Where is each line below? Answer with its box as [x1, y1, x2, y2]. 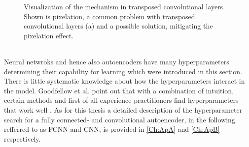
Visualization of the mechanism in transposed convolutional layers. [24, 1, 225, 11]
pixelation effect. [24, 30, 74, 40]
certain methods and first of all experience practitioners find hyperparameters [4, 95, 239, 105]
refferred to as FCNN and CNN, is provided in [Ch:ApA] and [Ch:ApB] [4, 124, 220, 134]
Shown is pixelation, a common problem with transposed [24, 11, 195, 21]
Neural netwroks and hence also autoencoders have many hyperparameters [4, 56, 229, 66]
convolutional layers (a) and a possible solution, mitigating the [24, 21, 213, 31]
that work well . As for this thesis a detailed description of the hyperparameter [4, 104, 243, 115]
